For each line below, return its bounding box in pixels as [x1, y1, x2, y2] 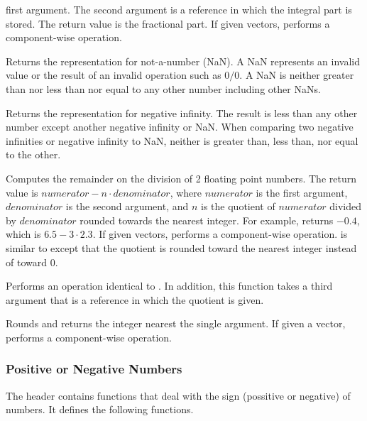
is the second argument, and [65, 199, 189, 214]
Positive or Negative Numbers [6, 360, 182, 378]
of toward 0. [6, 254, 58, 269]
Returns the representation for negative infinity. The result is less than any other [6, 105, 358, 120]
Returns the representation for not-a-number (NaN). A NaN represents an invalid [6, 53, 360, 68]
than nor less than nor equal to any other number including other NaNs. [6, 81, 321, 96]
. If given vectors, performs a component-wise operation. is [92, 226, 348, 241]
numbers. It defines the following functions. [6, 402, 194, 417]
